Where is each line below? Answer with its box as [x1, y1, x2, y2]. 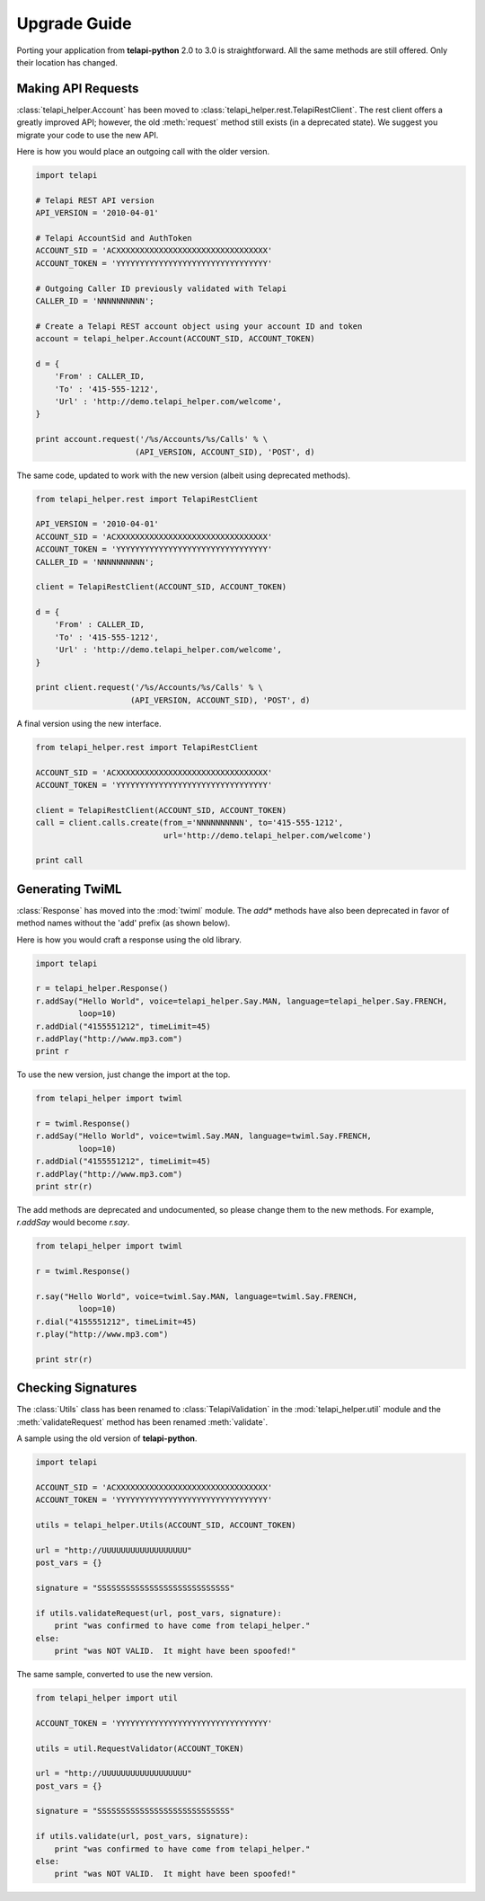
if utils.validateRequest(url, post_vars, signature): [35, 1608, 282, 1618]
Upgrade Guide [16, 13, 132, 33]
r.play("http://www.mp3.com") [35, 1330, 169, 1340]
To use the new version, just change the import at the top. [16, 1069, 231, 1080]
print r [35, 1047, 69, 1057]
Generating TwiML [16, 881, 122, 897]
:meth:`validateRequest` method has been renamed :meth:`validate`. [16, 1416, 269, 1428]
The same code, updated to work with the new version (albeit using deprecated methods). [16, 470, 350, 481]
